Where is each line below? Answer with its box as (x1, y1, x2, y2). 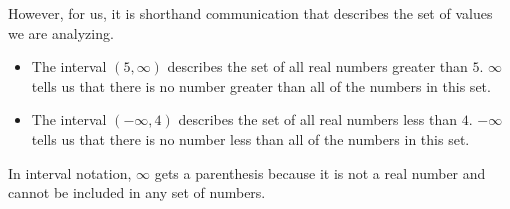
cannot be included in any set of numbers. (8, 182, 266, 203)
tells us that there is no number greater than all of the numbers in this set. (31, 75, 491, 96)
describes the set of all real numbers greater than (167, 56, 468, 77)
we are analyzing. (8, 22, 114, 43)
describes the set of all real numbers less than (178, 109, 458, 130)
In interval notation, (8, 162, 132, 183)
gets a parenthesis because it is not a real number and (154, 162, 486, 183)
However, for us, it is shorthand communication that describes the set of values (8, 3, 493, 23)
